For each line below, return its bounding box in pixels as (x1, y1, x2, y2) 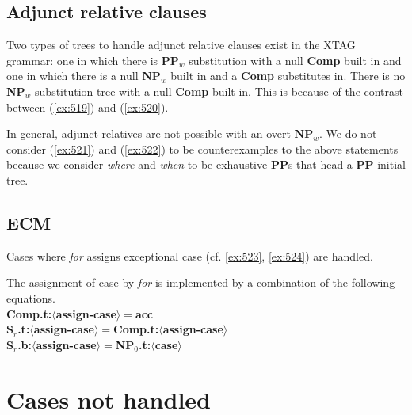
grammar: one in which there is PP (6, 51, 179, 68)
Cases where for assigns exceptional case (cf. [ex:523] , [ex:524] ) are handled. (6, 247, 373, 264)
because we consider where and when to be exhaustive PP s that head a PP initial (6, 156, 406, 173)
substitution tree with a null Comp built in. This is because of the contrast (35, 82, 404, 99)
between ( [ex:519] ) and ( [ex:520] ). (6, 98, 169, 115)
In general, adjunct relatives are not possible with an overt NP (6, 125, 314, 142)
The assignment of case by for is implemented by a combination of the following (6, 274, 395, 291)
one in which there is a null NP (6, 67, 161, 84)
